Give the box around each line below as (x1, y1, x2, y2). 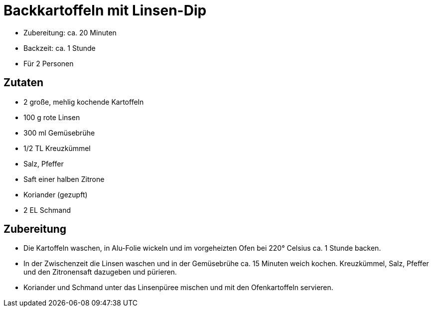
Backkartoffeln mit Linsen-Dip (3, 2, 207, 19)
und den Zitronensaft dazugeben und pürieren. (23, 268, 177, 277)
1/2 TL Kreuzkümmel (23, 144, 91, 153)
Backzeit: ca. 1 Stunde (23, 43, 96, 52)
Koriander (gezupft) (23, 190, 88, 199)
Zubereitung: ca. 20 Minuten (23, 28, 117, 37)
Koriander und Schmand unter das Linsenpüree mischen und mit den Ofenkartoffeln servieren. (23, 283, 333, 292)
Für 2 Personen (23, 59, 74, 68)
